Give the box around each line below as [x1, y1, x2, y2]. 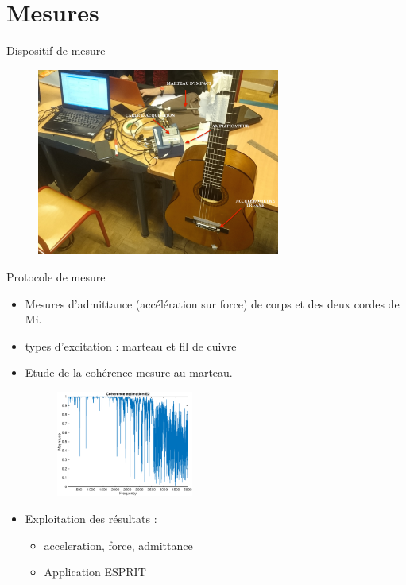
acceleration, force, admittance [44, 537, 193, 553]
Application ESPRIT [44, 564, 146, 580]
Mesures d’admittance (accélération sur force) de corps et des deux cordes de [25, 295, 400, 312]
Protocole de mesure [6, 268, 106, 285]
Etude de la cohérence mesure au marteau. [25, 364, 233, 381]
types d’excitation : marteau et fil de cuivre [25, 337, 237, 354]
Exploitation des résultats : [25, 509, 157, 526]
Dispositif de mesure [6, 42, 106, 59]
